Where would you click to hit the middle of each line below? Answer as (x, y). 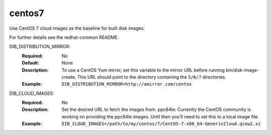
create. (69, 77)
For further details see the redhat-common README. (64, 37)
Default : (31, 63)
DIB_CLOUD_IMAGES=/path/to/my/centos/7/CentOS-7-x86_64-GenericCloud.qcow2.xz (161, 124)
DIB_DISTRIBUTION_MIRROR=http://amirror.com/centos (127, 84)
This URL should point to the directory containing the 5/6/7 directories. (152, 77)
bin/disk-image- (243, 70)
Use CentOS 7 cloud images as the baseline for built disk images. (77, 28)
